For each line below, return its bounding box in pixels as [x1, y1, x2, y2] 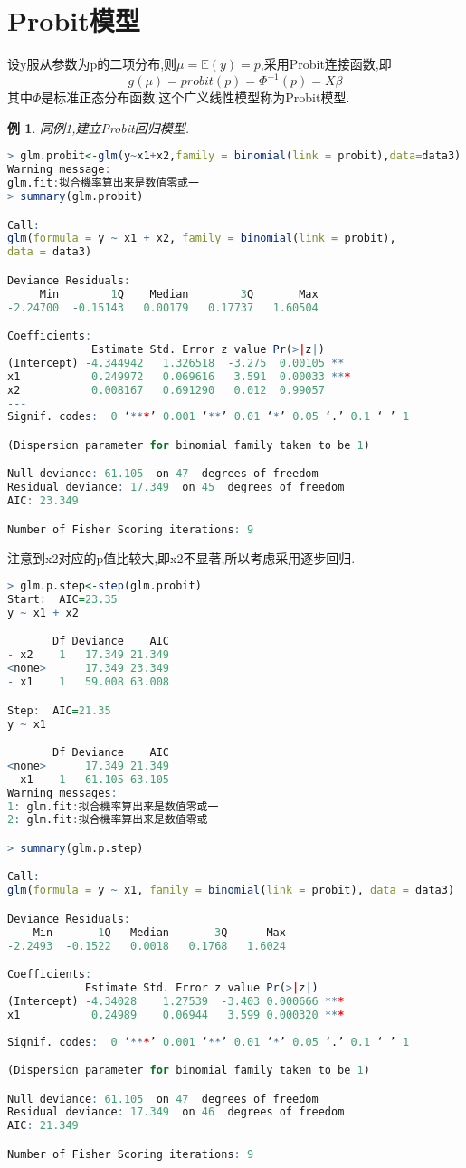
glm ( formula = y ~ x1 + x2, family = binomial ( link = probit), [7, 232, 396, 245]
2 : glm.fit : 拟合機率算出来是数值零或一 [7, 813, 219, 827]
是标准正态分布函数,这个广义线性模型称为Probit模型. [41, 88, 350, 107]
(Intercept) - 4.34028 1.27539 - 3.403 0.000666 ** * [7, 994, 345, 1008]
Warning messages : [7, 786, 118, 799]
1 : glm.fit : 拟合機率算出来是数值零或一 [7, 799, 219, 813]
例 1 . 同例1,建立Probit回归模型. [7, 118, 189, 137]
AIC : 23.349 [7, 494, 79, 508]
